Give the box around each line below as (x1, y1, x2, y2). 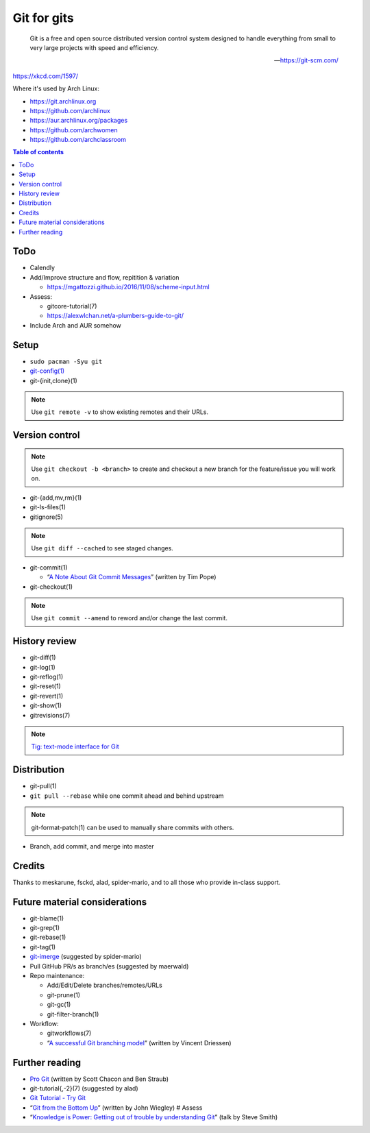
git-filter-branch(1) (47, 1010, 99, 1018)
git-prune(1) (47, 990, 81, 999)
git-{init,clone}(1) (29, 376, 78, 385)
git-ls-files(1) (29, 503, 66, 511)
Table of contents (12, 148, 64, 156)
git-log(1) (29, 663, 56, 671)
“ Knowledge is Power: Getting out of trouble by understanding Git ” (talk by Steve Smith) (29, 1113, 278, 1121)
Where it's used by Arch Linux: (12, 84, 99, 93)
